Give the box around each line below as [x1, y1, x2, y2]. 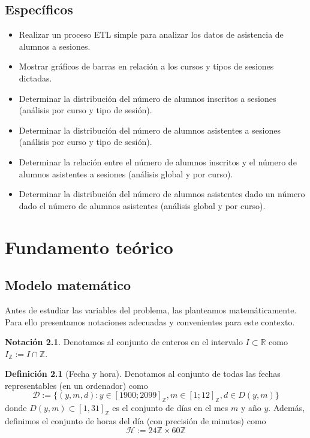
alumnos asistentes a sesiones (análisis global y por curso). [19, 167, 233, 180]
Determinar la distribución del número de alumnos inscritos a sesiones [19, 92, 276, 104]
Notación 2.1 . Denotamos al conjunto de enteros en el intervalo [5, 336, 243, 348]
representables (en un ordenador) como [5, 379, 148, 391]
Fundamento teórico [5, 234, 173, 259]
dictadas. [19, 71, 52, 84]
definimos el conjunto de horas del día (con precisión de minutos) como [5, 415, 266, 427]
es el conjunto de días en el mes [112, 401, 228, 414]
